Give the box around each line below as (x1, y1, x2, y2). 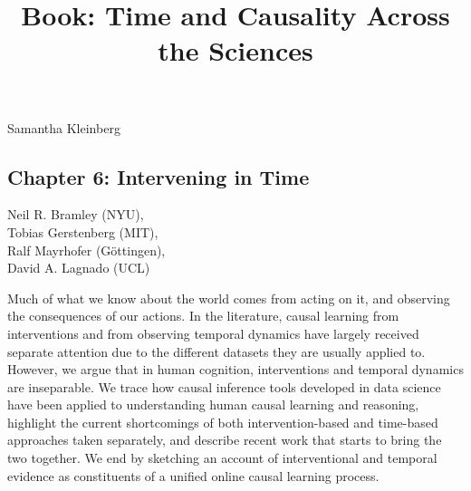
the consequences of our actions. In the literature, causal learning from (7, 306, 399, 325)
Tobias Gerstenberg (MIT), (7, 222, 159, 241)
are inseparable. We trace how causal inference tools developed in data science (7, 377, 441, 396)
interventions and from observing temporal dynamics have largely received (7, 323, 419, 342)
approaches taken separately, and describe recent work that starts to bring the (7, 430, 442, 449)
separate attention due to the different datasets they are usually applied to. (7, 342, 426, 361)
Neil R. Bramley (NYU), (7, 205, 144, 224)
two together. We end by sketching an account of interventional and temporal (7, 448, 437, 467)
